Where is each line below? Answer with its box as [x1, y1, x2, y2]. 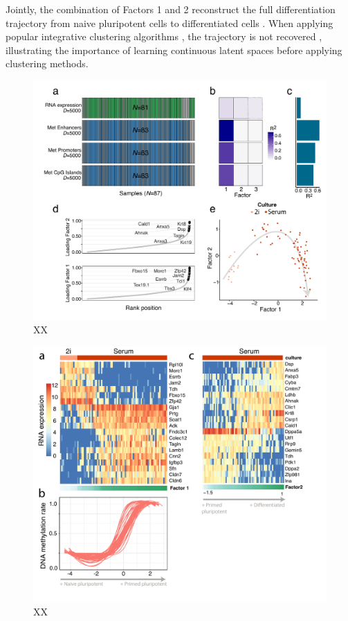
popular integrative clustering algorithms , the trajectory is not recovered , [6, 29, 322, 44]
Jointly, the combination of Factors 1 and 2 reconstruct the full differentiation [6, 2, 336, 16]
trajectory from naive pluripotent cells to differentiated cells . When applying [6, 15, 333, 30]
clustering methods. [6, 56, 89, 71]
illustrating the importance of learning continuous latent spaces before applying [6, 42, 342, 57]
